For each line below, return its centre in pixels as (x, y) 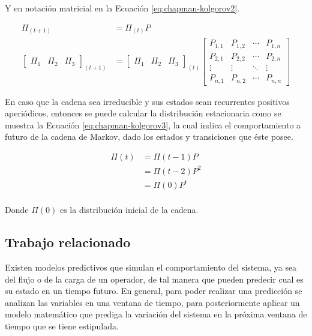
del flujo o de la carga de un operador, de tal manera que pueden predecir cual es (154, 279)
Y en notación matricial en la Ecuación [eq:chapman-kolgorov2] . (122, 8)
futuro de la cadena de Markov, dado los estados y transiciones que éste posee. (149, 136)
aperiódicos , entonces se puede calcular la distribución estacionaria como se (143, 113)
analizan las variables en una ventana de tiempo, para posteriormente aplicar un (152, 302)
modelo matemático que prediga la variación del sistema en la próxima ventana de (156, 314)
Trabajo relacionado (68, 242)
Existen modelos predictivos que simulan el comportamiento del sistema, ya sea (151, 267)
